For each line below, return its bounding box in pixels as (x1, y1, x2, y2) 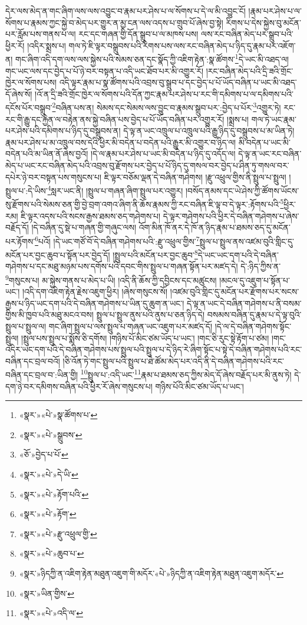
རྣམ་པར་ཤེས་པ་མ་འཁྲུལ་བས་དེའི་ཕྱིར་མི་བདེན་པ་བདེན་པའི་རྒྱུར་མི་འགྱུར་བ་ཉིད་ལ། (5, 136, 236, 148)
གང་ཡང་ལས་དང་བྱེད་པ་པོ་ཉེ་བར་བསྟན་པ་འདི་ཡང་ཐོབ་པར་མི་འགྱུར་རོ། (5, 64, 203, 77)
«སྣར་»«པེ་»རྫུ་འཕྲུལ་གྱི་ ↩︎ (19, 527, 97, 540)
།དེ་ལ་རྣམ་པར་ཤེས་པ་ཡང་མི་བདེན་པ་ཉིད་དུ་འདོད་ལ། (90, 147, 236, 160)
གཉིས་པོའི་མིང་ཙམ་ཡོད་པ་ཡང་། (155, 380, 244, 392)
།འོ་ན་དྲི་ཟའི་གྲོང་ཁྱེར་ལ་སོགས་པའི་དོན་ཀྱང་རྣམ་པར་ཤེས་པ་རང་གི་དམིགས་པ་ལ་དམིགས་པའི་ (35, 87, 293, 100)
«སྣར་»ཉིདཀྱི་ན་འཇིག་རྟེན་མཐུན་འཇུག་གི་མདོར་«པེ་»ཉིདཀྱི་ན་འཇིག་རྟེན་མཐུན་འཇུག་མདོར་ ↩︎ (19, 567, 284, 579)
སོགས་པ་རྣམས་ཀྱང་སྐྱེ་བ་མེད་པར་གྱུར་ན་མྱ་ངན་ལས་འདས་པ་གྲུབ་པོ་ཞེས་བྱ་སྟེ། (5, 16, 223, 28)
